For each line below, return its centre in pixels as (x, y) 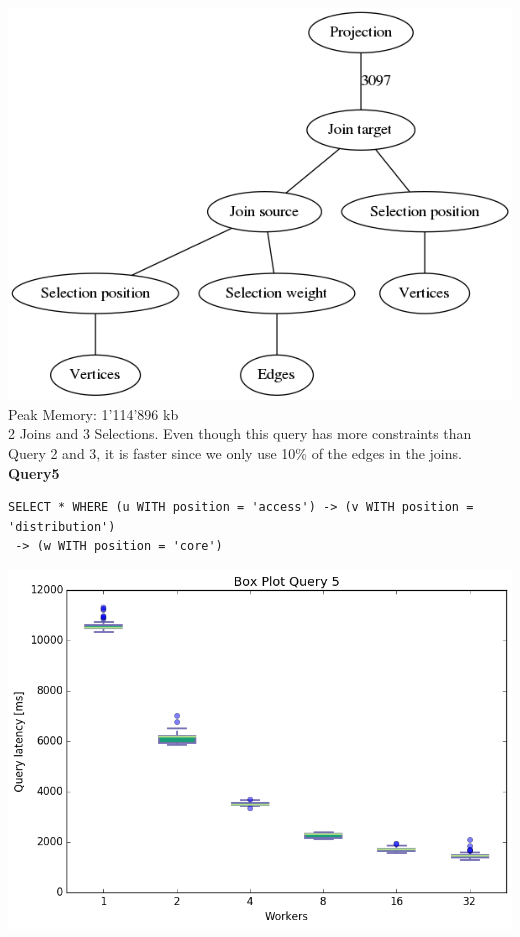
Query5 (34, 472)
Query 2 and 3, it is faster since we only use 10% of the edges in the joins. (235, 453)
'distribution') (62, 526)
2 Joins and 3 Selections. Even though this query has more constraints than (240, 433)
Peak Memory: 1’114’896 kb (93, 413)
